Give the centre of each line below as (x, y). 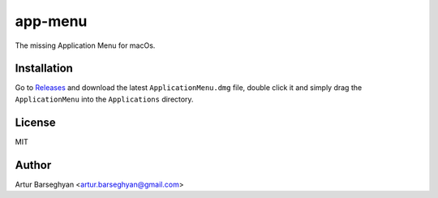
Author (33, 165)
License (35, 122)
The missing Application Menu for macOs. (85, 45)
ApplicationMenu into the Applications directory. (104, 99)
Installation (44, 69)
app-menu (51, 21)
